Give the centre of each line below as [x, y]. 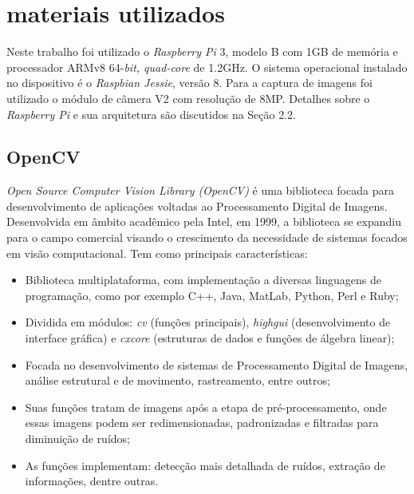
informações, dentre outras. [92, 481]
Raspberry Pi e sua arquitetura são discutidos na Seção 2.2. [152, 114]
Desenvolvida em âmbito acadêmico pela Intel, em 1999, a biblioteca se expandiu [204, 221]
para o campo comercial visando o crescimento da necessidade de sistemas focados [207, 237]
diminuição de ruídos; [77, 439]
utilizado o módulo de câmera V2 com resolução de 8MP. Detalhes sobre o [188, 98]
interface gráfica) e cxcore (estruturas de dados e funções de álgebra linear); [210, 338]
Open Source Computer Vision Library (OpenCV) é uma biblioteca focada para [200, 190]
